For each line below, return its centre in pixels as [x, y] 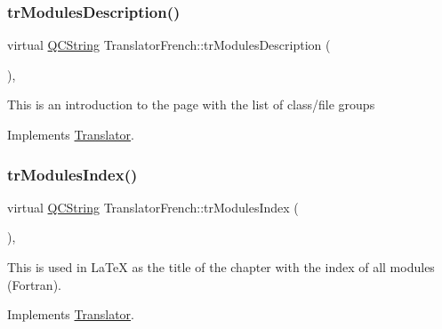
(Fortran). [34, 284]
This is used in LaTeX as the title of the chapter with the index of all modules [221, 267]
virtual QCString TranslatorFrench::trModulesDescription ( [169, 45]
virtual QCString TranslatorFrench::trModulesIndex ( [153, 207]
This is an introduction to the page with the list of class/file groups [191, 104]
